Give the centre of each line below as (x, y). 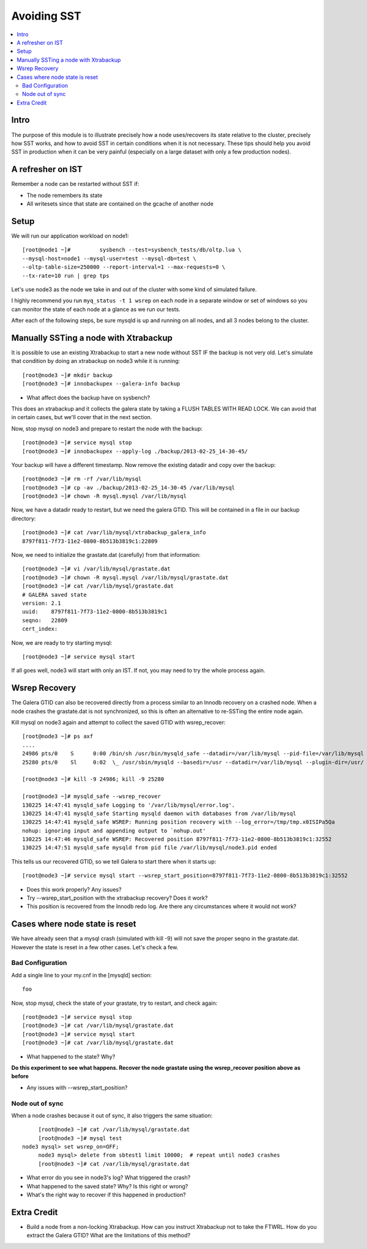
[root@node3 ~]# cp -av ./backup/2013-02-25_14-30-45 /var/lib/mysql (129, 487)
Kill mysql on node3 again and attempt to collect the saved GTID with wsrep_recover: (118, 722)
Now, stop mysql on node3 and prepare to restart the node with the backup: (107, 428)
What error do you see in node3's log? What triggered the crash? (109, 1177)
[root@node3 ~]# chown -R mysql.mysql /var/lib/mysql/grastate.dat (125, 577)
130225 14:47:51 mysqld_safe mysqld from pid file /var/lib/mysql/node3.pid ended (150, 848)
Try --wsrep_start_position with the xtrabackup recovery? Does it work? (117, 898)
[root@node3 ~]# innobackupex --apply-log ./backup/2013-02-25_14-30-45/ (135, 451)
